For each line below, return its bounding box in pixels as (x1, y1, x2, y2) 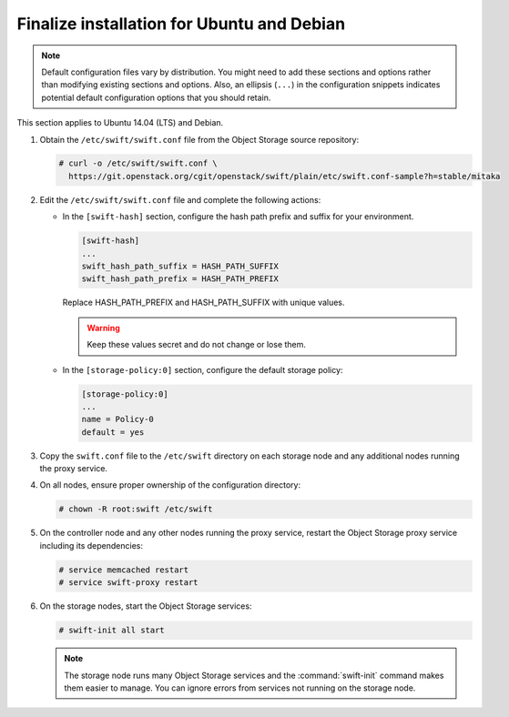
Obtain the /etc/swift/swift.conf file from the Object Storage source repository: (39, 134, 360, 145)
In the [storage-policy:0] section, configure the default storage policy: (62, 364, 343, 375)
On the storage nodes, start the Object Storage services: (39, 601, 252, 611)
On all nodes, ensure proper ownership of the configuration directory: (39, 480, 300, 490)
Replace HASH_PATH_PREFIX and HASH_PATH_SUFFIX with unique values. (62, 297, 345, 308)
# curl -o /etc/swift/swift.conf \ (58, 158, 218, 168)
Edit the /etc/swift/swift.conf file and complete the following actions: (39, 194, 321, 205)
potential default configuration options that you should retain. (41, 92, 271, 103)
